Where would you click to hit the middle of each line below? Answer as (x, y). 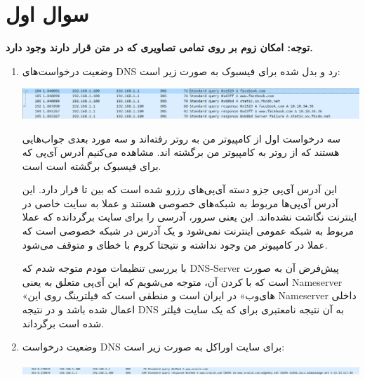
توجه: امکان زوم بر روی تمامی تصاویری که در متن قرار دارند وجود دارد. (159, 47)
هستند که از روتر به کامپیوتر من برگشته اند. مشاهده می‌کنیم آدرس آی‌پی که (181, 152)
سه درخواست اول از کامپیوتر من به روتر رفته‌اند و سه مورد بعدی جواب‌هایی (181, 138)
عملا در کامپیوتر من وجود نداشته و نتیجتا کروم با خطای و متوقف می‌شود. (175, 244)
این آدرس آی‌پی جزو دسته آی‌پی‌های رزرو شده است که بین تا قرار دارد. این (180, 189)
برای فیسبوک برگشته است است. (92, 165)
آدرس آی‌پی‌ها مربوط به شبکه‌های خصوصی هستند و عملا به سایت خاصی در (180, 203)
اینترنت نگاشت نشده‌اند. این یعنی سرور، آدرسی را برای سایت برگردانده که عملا (190, 217)
